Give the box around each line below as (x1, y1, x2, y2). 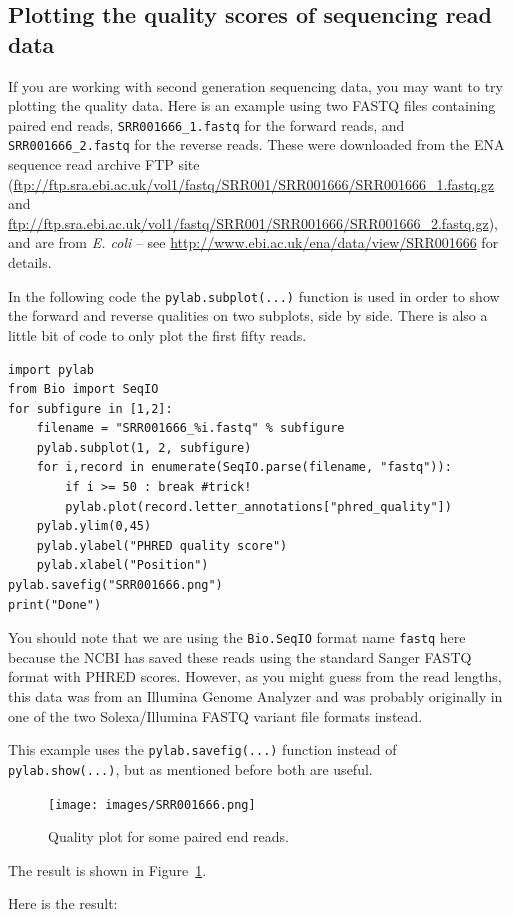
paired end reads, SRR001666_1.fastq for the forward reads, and (8, 114, 405, 135)
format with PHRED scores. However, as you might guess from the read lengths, (8, 666, 502, 687)
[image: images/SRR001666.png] (48, 797, 256, 812)
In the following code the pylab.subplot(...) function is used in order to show (8, 285, 500, 306)
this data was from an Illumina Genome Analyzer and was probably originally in (8, 686, 503, 707)
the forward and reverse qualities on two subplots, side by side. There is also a (8, 305, 488, 326)
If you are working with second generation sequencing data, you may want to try (8, 75, 503, 96)
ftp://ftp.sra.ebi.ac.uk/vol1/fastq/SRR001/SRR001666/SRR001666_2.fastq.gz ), (8, 212, 498, 233)
